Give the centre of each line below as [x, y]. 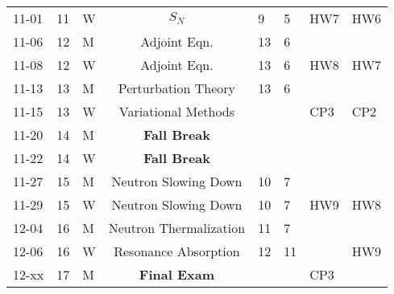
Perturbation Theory [177, 88]
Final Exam [177, 274]
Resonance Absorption [177, 251]
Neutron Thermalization [177, 228]
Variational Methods [177, 111]
